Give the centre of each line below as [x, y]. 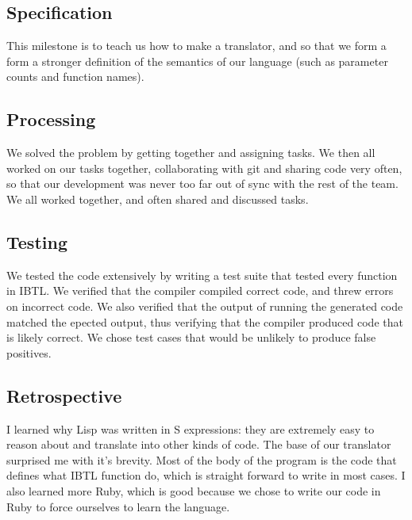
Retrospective [64, 395]
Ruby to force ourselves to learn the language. [118, 506]
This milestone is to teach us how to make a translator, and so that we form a [196, 46]
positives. [29, 352]
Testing [37, 241]
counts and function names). [75, 76]
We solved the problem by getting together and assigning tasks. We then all [191, 153]
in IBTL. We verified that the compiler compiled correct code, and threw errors [200, 291]
